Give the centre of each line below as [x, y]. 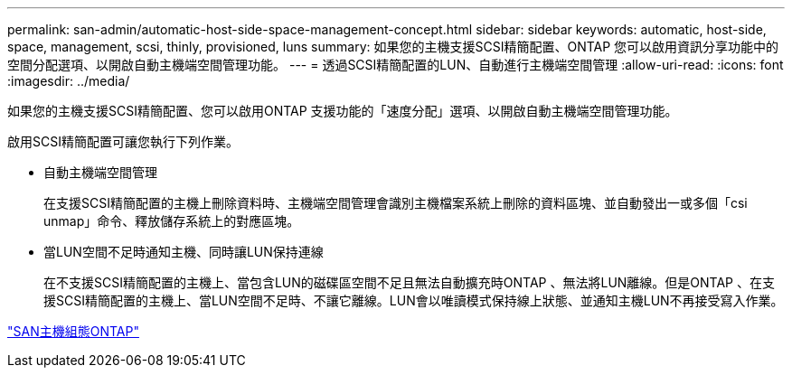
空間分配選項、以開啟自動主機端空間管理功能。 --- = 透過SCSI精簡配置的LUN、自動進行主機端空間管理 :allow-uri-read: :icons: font [396, 65]
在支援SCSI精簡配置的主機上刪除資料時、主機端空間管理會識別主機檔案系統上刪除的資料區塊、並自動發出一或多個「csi [396, 203]
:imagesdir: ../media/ [69, 81]
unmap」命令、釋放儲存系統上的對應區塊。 [172, 221]
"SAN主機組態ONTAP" [73, 331]
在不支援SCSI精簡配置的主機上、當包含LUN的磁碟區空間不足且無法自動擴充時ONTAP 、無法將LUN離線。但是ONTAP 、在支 [409, 282]
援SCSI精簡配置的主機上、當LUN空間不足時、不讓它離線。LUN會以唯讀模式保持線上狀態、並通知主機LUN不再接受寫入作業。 [414, 300]
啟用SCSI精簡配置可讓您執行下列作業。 [123, 141]
